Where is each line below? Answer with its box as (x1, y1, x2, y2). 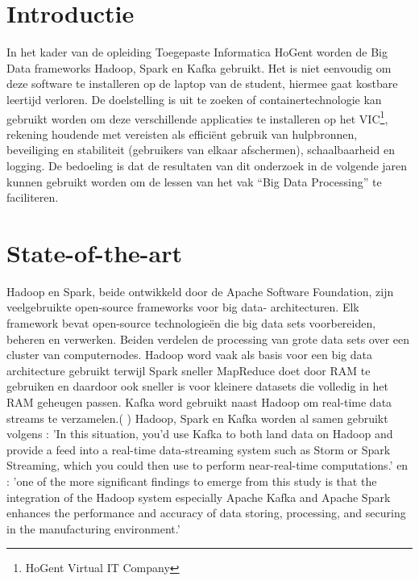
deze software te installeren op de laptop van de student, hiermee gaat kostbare (6, 75, 398, 92)
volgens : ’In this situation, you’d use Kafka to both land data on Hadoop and (6, 425, 393, 442)
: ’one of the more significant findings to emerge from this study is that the (6, 472, 377, 489)
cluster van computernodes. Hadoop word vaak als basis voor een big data (6, 346, 372, 363)
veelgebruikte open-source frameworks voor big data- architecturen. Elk (6, 299, 359, 316)
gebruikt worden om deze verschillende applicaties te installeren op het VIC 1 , (6, 107, 388, 127)
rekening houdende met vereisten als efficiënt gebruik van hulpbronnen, (6, 125, 358, 142)
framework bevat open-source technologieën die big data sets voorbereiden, (6, 315, 376, 332)
